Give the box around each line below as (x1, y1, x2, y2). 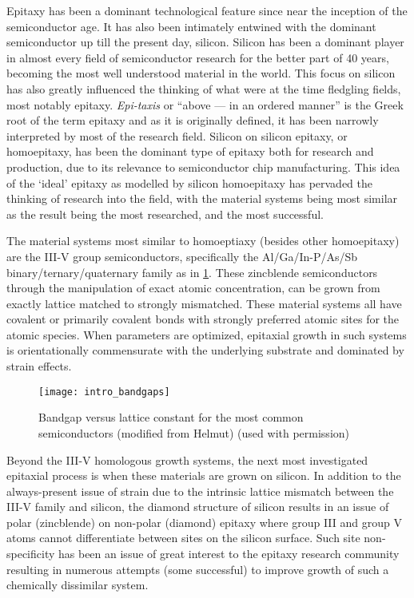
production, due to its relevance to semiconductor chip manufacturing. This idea (6, 158, 400, 175)
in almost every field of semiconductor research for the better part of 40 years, (6, 49, 389, 65)
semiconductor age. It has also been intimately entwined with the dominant (6, 18, 376, 34)
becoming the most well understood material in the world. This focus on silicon (6, 65, 396, 81)
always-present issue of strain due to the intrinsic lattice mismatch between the (6, 482, 394, 499)
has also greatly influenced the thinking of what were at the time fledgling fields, (6, 80, 401, 97)
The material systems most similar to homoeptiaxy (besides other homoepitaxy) (6, 232, 400, 249)
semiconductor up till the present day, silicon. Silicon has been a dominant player (6, 34, 404, 50)
